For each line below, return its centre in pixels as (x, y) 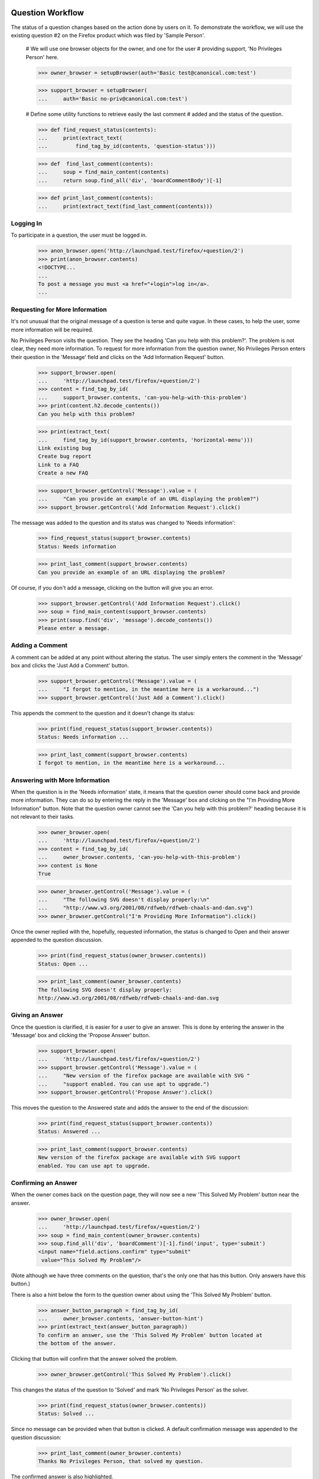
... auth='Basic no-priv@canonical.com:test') (113, 99)
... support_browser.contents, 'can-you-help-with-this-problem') (143, 397)
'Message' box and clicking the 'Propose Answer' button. (81, 1035)
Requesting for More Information (59, 309)
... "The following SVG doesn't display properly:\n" (124, 900)
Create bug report (65, 456)
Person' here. (42, 57)
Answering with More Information (60, 780)
